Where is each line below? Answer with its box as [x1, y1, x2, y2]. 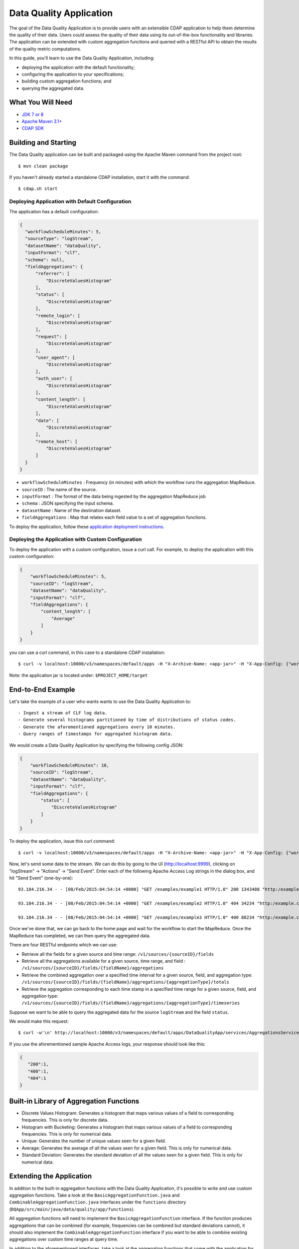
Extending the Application [9, 1172, 92, 1181]
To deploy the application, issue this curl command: [9, 838, 116, 844]
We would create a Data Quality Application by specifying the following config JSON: [9, 742, 184, 748]
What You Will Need [9, 98, 72, 107]
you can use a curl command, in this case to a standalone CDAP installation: [9, 649, 165, 655]
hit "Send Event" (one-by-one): [9, 875, 73, 881]
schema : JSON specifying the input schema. [21, 500, 114, 507]
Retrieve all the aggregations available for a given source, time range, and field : [21, 958, 186, 964]
